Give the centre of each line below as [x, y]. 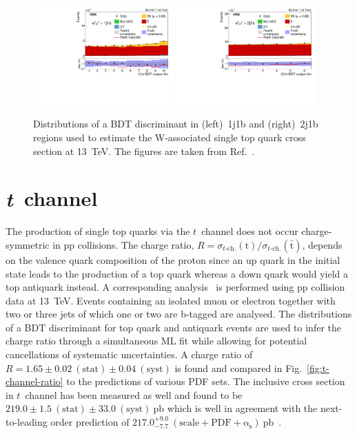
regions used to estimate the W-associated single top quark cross [170, 137]
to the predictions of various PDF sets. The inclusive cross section [206, 381]
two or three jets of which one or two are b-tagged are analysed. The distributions [179, 314]
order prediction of [90, 422]
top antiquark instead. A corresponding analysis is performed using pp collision [175, 287]
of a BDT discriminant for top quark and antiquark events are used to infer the [173, 327]
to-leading [27, 422]
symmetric [28, 244]
